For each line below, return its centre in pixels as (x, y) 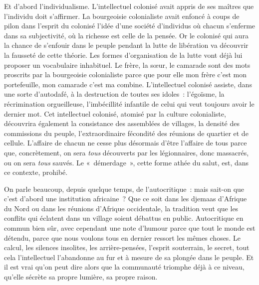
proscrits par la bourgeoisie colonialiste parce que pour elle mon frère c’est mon (126, 74)
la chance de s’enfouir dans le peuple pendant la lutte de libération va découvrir (126, 45)
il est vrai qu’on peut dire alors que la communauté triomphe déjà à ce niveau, (124, 267)
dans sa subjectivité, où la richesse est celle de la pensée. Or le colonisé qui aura (126, 35)
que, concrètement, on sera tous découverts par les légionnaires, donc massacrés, (127, 152)
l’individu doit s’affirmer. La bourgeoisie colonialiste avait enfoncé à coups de (122, 16)
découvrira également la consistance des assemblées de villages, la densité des (122, 123)
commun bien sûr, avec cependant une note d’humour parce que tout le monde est (130, 228)
